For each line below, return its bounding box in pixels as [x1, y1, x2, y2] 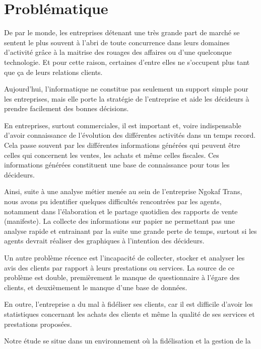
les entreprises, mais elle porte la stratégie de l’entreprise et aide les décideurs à [4, 93, 249, 104]
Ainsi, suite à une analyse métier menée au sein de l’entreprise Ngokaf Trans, [4, 186, 242, 197]
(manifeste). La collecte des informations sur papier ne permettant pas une [4, 216, 235, 226]
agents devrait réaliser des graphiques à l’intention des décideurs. [4, 235, 205, 246]
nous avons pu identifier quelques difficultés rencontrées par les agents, [4, 196, 222, 207]
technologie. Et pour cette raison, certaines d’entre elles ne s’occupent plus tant [4, 56, 250, 67]
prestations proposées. [4, 318, 72, 329]
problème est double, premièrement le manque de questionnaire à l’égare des [4, 272, 240, 283]
